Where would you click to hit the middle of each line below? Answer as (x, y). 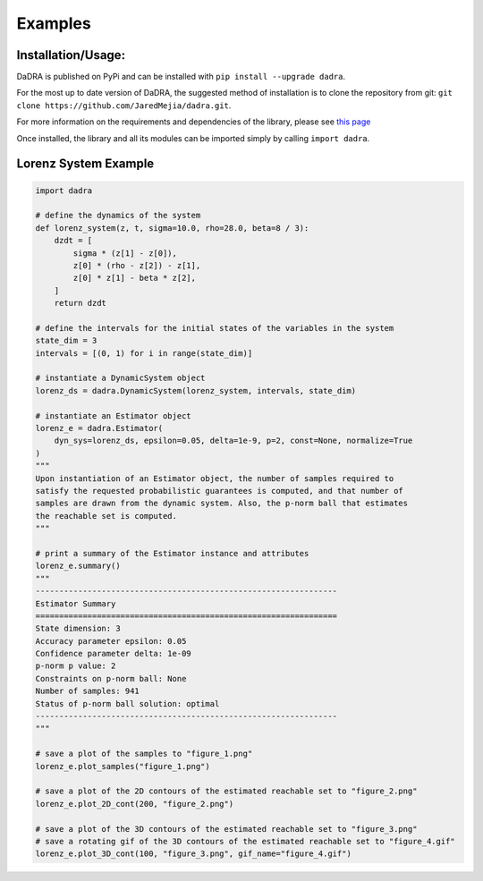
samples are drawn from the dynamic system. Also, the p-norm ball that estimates (222, 504)
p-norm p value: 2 (76, 666)
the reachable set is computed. (106, 516)
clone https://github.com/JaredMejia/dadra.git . (124, 105)
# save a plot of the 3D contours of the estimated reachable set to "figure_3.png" (226, 829)
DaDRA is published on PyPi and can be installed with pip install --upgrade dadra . (181, 77)
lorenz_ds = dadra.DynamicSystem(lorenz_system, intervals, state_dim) (196, 390)
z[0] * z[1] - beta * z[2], (135, 278)
